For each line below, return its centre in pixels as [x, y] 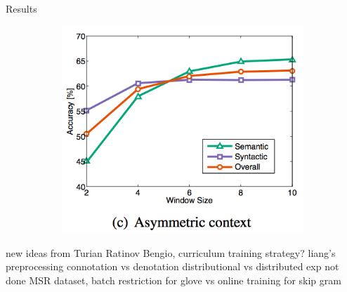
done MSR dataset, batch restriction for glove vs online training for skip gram [173, 280]
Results [21, 8]
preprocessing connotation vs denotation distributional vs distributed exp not [172, 266]
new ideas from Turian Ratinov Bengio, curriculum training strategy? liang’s [171, 252]
